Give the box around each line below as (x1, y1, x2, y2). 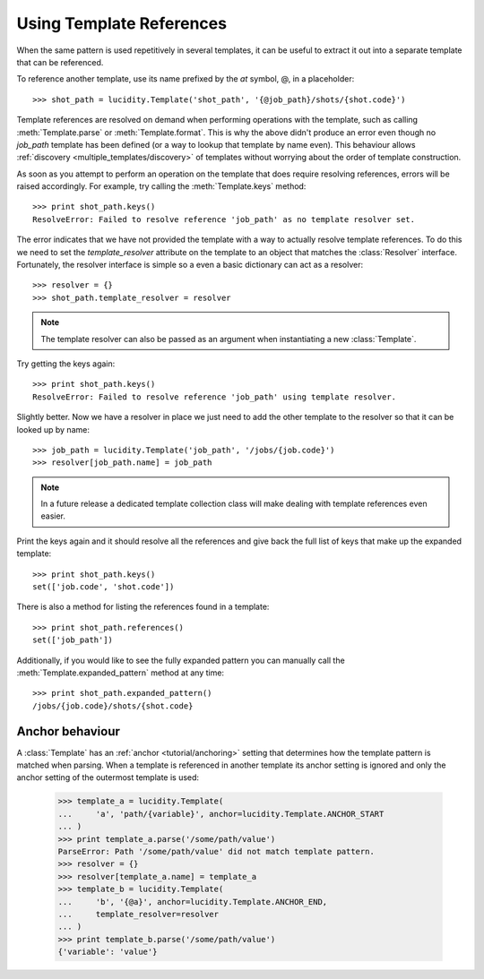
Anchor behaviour (16, 724, 121, 739)
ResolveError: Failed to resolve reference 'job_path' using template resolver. (32, 391, 397, 402)
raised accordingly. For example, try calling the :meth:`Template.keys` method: (16, 181, 307, 192)
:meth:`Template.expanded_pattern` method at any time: (16, 667, 224, 678)
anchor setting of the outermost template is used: (16, 772, 200, 783)
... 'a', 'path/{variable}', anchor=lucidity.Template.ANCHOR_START (57, 809, 385, 819)
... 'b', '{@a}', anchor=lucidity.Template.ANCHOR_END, (57, 897, 328, 906)
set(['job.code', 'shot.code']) (32, 582, 175, 592)
